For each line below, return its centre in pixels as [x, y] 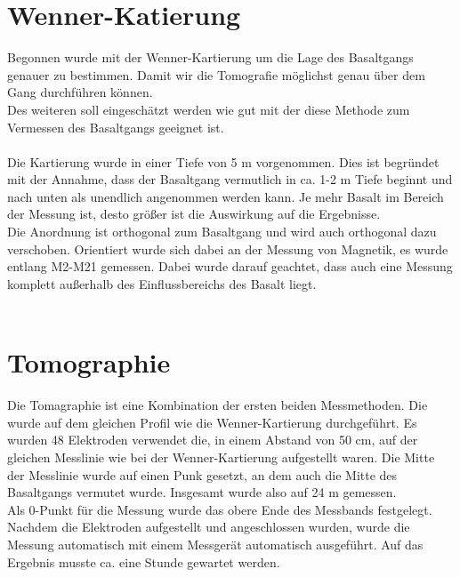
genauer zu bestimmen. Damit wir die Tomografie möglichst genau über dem [216, 74]
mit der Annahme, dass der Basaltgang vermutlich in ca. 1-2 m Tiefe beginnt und [230, 179]
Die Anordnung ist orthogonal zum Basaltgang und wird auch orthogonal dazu [222, 232]
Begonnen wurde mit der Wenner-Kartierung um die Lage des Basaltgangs [210, 57]
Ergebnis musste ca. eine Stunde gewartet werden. [144, 561]
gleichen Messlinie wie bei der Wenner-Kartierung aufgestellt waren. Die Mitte [221, 457]
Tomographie [89, 362]
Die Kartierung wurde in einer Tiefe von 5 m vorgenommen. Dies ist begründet [223, 161]
